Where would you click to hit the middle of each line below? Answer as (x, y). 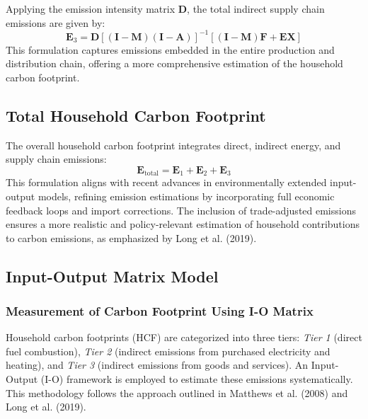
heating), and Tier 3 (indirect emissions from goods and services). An (157, 365)
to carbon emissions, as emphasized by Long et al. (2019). (131, 237)
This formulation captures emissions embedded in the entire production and (170, 49)
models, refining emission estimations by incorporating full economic (186, 196)
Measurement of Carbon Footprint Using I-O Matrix (160, 310)
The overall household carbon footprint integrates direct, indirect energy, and (173, 145)
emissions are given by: (56, 22)
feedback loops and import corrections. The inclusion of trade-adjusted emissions (181, 210)
